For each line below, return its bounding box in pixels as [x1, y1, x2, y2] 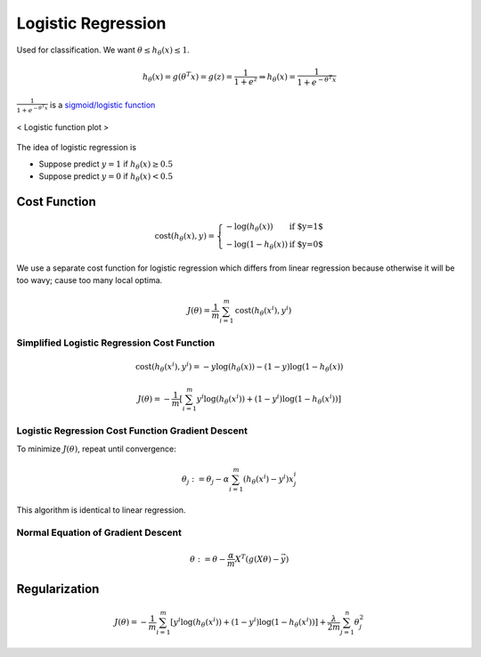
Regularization [16, 581, 100, 596]
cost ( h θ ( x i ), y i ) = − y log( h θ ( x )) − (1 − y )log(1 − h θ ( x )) [135, 361, 344, 374]
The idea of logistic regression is [16, 142, 137, 153]
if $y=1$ [289, 222, 324, 231]
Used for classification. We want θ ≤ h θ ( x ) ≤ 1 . [16, 45, 191, 57]
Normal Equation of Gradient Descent [16, 526, 182, 539]
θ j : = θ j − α [181, 474, 230, 486]
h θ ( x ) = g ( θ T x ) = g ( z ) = [143, 69, 233, 84]
